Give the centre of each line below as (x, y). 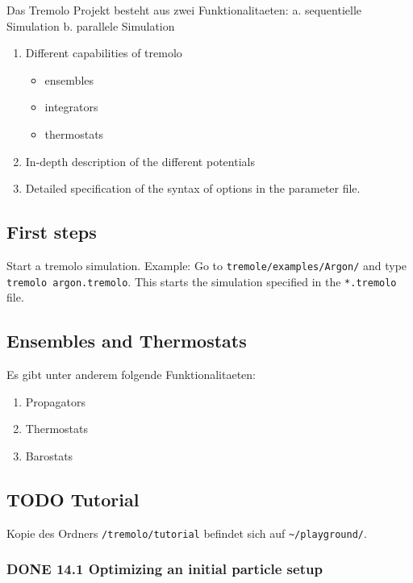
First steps (52, 232)
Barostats (49, 455)
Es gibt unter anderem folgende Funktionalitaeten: (131, 375)
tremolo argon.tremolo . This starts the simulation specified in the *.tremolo (202, 281)
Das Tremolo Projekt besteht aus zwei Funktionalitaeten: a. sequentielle (184, 10)
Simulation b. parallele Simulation (91, 25)
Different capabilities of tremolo (104, 53)
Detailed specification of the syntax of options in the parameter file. (193, 188)
